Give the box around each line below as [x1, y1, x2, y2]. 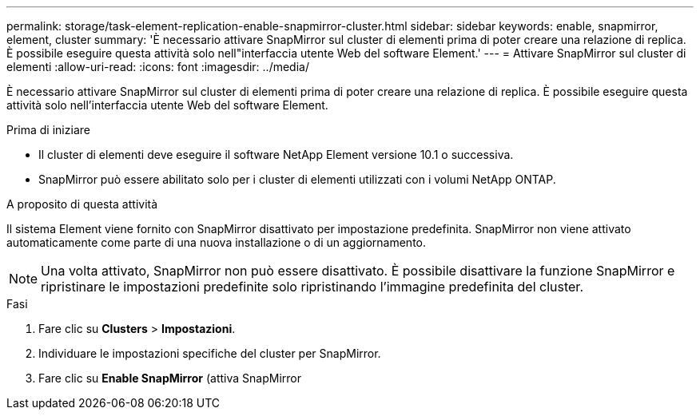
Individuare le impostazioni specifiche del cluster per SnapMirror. [38, 347, 381, 360]
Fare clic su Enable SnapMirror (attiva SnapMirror [38, 371, 301, 385]
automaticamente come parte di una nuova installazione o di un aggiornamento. [6, 236, 427, 249]
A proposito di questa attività [6, 197, 158, 211]
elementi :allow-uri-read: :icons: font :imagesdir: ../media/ [6, 60, 309, 73]
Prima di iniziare [6, 123, 90, 137]
